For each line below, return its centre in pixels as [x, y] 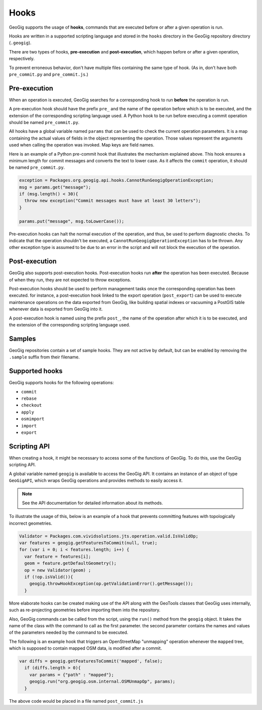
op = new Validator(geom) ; [58, 570]
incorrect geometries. [31, 523]
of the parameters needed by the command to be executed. [69, 633]
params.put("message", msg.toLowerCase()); [72, 221]
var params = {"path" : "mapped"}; [72, 674]
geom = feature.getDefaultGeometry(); [70, 563]
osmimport [33, 419]
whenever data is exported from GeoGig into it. [56, 309]
